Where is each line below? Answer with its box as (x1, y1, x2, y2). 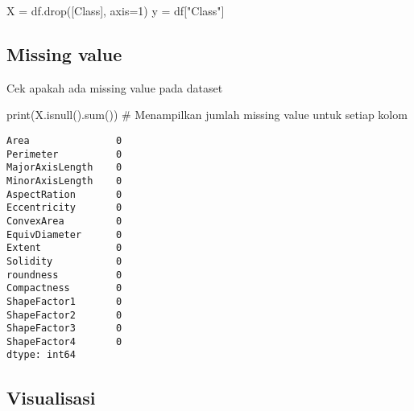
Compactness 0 (6, 282, 122, 294)
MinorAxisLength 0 (6, 175, 122, 187)
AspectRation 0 (6, 188, 122, 200)
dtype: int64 (6, 349, 76, 361)
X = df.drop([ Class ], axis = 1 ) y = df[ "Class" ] (6, 2, 225, 18)
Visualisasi (6, 384, 96, 409)
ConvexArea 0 (6, 215, 122, 227)
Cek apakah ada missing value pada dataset (6, 79, 223, 96)
